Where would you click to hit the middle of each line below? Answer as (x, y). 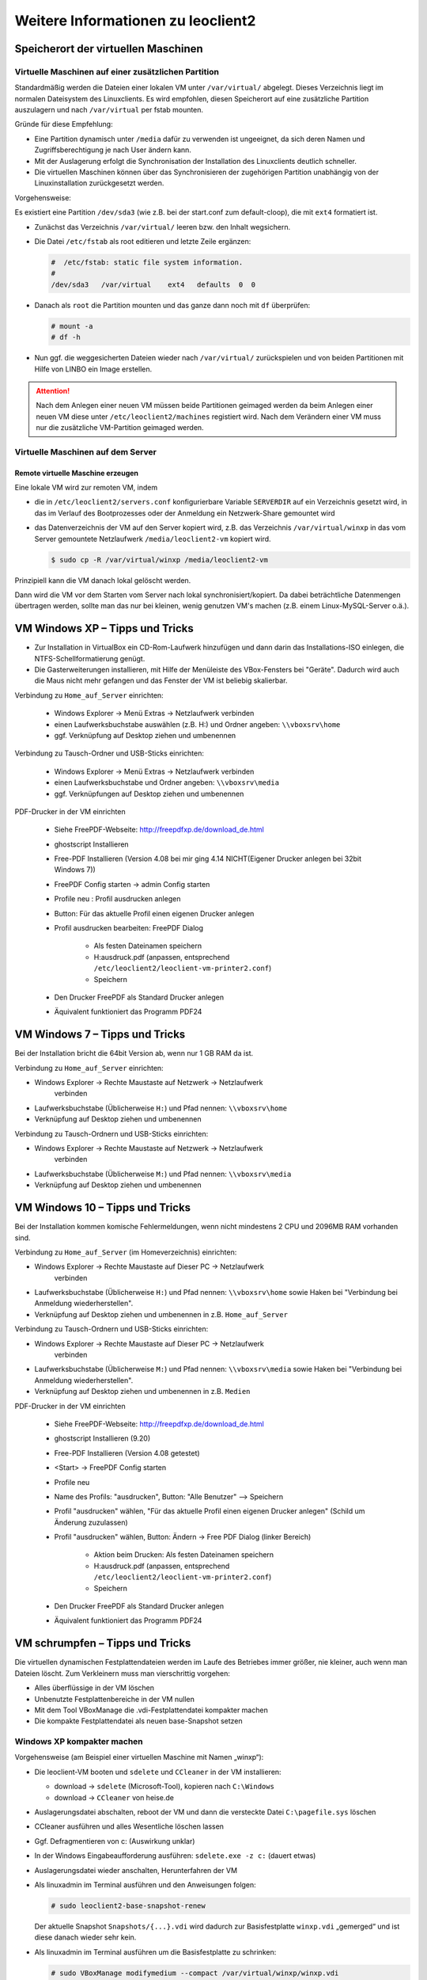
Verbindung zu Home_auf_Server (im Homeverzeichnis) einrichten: (126, 1252)
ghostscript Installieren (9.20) (102, 1438)
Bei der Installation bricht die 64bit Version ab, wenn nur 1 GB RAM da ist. (134, 1053)
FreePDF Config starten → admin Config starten (132, 884)
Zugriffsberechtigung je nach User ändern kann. (113, 150)
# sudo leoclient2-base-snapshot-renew (128, 1906)
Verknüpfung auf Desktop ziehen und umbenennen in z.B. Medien (142, 1392)
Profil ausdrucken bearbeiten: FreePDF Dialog (129, 928)
